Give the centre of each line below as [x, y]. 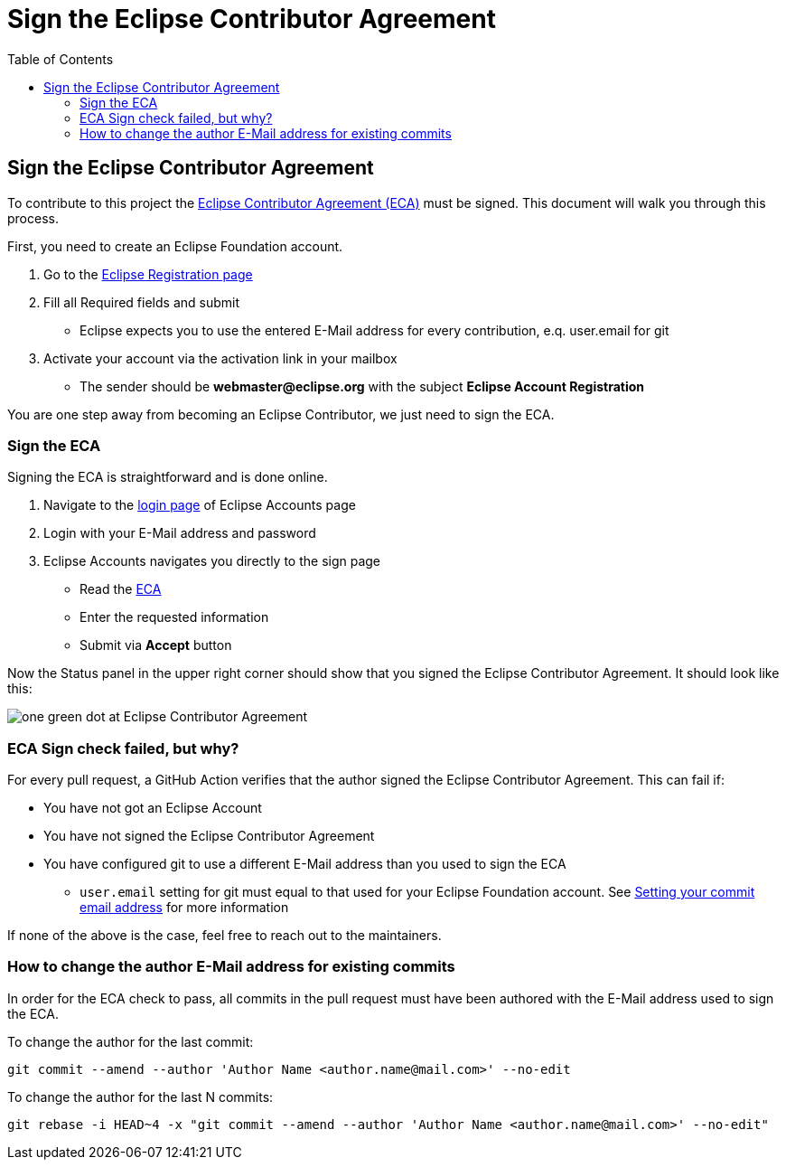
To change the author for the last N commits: [140, 1096]
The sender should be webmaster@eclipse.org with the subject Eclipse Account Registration [362, 386]
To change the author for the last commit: [131, 1041]
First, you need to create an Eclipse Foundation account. [175, 246]
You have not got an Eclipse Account [153, 808]
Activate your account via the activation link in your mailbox [220, 358]
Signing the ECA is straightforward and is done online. [168, 477]
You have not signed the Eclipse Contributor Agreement [209, 836]
